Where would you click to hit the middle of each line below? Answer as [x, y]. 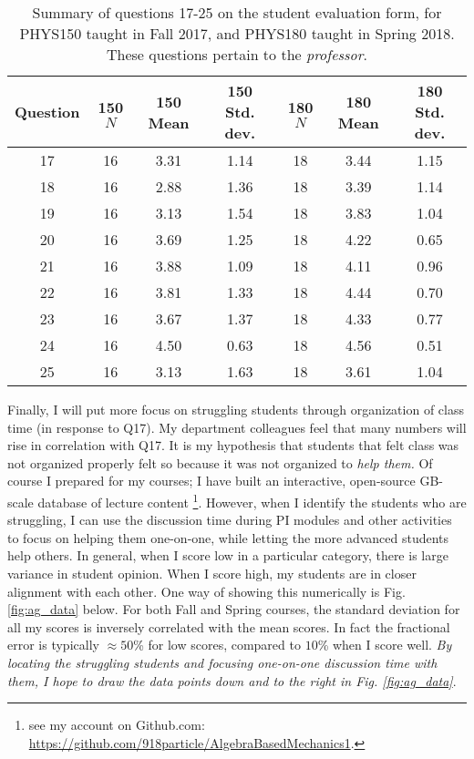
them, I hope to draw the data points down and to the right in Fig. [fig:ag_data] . [232, 680]
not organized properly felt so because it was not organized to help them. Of [220, 462]
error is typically [53, 645]
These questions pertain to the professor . [237, 54]
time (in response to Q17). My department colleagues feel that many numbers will [237, 427]
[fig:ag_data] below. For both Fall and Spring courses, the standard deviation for [234, 609]
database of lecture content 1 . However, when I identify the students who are [252, 500]
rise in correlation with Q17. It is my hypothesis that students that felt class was [233, 445]
